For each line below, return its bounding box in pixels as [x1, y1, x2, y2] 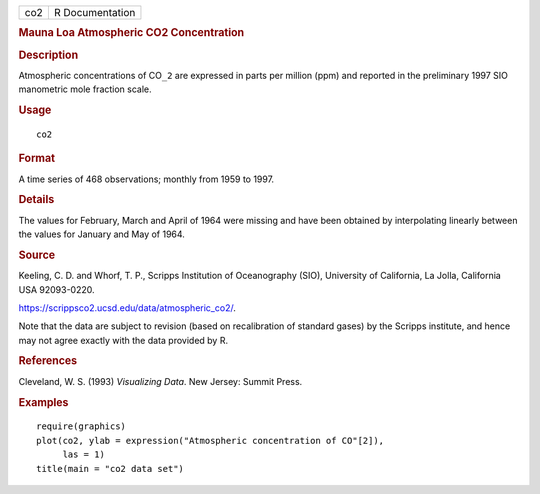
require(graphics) [36, 421, 127, 432]
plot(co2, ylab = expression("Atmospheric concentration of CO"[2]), [36, 435, 385, 446]
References [18, 354, 78, 368]
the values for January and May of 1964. [18, 228, 185, 240]
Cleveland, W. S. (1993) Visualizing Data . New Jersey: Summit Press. [18, 375, 303, 387]
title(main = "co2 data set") [36, 463, 185, 474]
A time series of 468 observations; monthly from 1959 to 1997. [18, 173, 275, 185]
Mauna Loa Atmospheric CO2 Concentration [18, 26, 245, 40]
